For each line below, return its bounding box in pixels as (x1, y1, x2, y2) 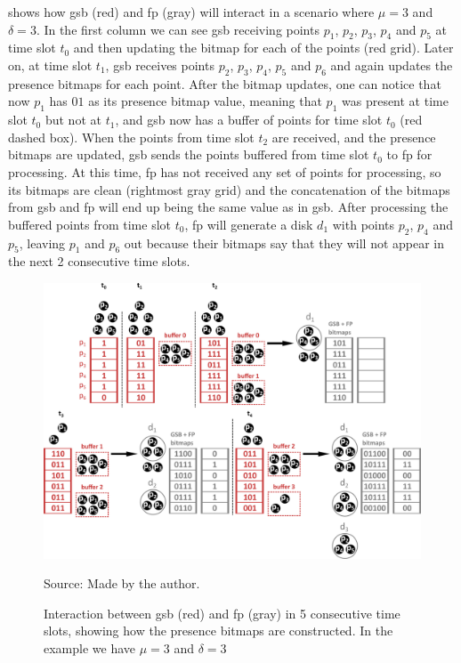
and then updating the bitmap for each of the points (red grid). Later (73, 38, 454, 57)
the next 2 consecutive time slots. (8, 252, 190, 271)
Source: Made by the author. (44, 574, 200, 593)
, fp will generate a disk (184, 214, 313, 233)
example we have (44, 639, 136, 658)
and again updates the (330, 55, 453, 74)
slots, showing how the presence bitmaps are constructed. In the (44, 621, 393, 640)
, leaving (19, 233, 66, 252)
